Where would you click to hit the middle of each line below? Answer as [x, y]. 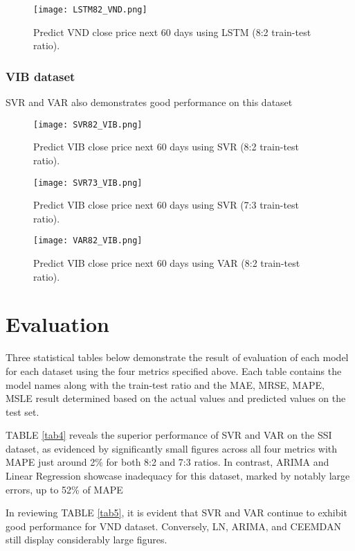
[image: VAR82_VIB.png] [88, 241]
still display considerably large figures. [87, 540]
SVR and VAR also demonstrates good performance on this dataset [149, 102]
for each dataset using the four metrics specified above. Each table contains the [174, 370]
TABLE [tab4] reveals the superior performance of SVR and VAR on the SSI [169, 435]
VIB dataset [40, 76]
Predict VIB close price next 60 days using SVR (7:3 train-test [166, 205]
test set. [22, 411]
